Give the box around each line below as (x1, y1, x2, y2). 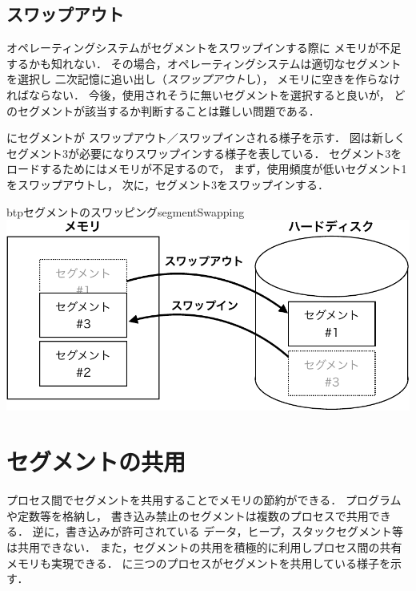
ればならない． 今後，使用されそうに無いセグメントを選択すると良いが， (6, 86, 390, 103)
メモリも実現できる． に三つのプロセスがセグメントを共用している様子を (6, 554, 390, 571)
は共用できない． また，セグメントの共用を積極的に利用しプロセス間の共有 (6, 538, 402, 555)
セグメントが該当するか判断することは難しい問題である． (17, 102, 320, 119)
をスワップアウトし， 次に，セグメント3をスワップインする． (6, 176, 329, 192)
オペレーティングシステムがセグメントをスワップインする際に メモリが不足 (6, 39, 402, 56)
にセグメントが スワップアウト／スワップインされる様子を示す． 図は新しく (6, 129, 406, 146)
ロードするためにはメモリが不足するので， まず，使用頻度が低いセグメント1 (6, 160, 407, 177)
